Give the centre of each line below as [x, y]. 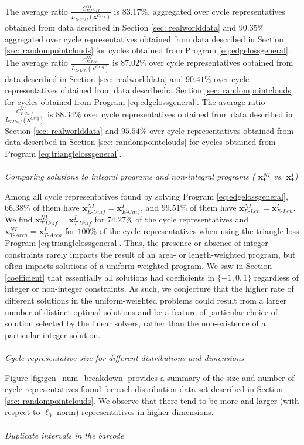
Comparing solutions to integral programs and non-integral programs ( [130, 176]
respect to [23, 412]
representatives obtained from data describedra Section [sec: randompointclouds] [149, 90]
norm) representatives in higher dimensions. [135, 412]
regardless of [276, 277]
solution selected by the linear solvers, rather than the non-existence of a [135, 323]
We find [19, 219]
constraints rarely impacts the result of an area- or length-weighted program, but [150, 254]
